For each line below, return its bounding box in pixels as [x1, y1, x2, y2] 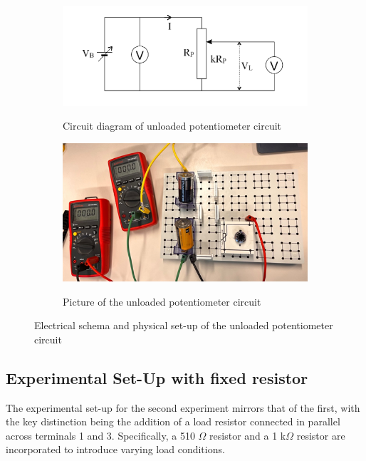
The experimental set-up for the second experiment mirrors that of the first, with [6, 400, 360, 415]
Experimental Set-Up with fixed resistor [6, 366, 308, 388]
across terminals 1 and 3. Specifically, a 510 [6, 428, 195, 442]
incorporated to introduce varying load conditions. [6, 442, 225, 457]
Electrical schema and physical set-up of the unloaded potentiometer [34, 318, 333, 333]
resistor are [296, 428, 345, 442]
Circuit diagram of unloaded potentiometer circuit [63, 118, 282, 133]
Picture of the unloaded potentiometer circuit [63, 294, 261, 309]
